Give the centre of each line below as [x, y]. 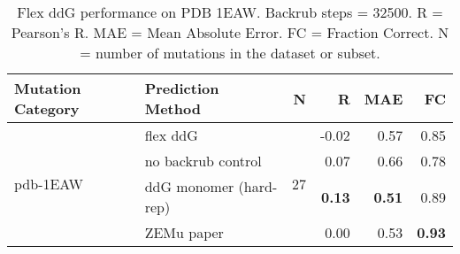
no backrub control [203, 161]
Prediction [182, 88]
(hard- [258, 186]
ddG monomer [189, 186]
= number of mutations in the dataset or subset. [230, 53]
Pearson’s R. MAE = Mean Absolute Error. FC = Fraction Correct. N [230, 32]
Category [47, 108]
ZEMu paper [184, 232]
